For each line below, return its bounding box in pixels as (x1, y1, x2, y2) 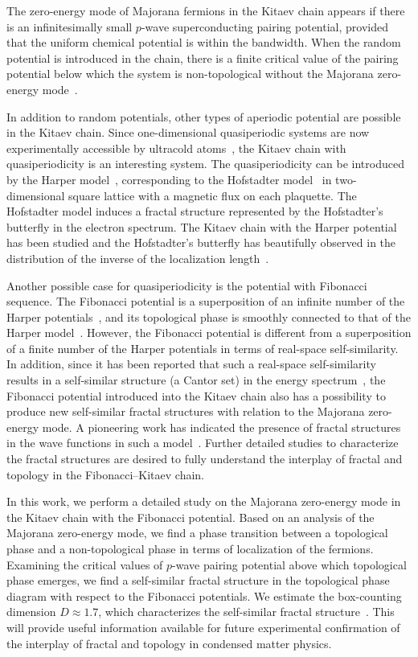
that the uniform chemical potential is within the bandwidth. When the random (6, 34, 401, 51)
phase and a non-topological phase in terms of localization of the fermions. (6, 540, 374, 556)
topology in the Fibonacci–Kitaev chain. (6, 466, 205, 482)
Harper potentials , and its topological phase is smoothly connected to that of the (6, 308, 411, 325)
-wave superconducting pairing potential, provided (141, 18, 388, 35)
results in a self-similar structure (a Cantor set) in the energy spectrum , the (6, 372, 386, 388)
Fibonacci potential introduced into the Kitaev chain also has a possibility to (6, 387, 386, 404)
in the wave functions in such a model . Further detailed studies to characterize (6, 434, 399, 451)
